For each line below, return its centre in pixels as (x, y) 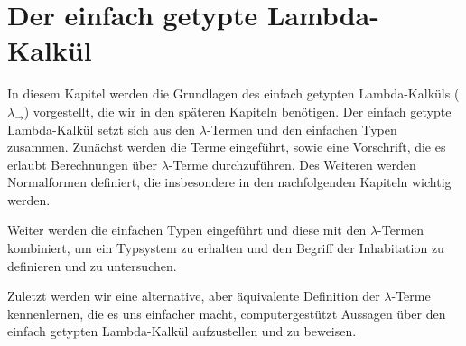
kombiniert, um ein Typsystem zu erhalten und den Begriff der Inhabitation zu (226, 248)
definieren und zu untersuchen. (92, 265)
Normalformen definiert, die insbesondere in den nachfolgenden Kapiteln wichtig (229, 182)
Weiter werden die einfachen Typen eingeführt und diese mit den (187, 230)
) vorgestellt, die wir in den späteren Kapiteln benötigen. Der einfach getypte (238, 111)
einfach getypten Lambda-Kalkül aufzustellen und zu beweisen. (182, 331)
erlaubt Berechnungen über (82, 164)
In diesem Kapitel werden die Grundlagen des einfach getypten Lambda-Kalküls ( (233, 94)
